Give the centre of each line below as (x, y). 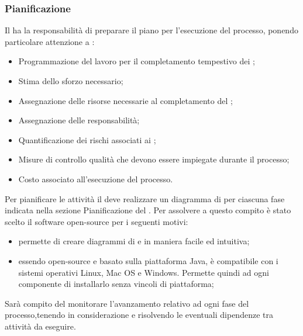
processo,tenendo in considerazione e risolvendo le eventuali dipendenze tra (139, 315)
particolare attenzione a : (50, 41)
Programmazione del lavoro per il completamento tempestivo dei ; (137, 61)
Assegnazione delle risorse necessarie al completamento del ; (125, 100)
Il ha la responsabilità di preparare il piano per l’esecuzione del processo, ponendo (151, 30)
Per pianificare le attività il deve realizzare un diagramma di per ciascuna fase (145, 198)
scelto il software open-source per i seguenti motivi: (97, 221)
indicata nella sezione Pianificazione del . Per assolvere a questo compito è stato (148, 210)
